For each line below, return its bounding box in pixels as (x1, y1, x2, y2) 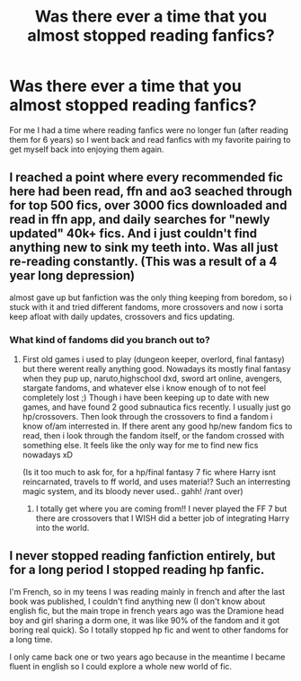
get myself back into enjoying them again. (9, 144, 164, 155)
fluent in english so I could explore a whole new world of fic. (9, 660, 232, 671)
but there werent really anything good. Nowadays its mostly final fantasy (22, 364, 291, 375)
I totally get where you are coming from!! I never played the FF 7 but (35, 503, 288, 514)
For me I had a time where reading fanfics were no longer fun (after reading (9, 124, 289, 136)
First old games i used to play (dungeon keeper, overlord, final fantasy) (22, 354, 285, 365)
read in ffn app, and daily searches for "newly (9, 212, 270, 227)
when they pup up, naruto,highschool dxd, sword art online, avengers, (22, 373, 283, 384)
